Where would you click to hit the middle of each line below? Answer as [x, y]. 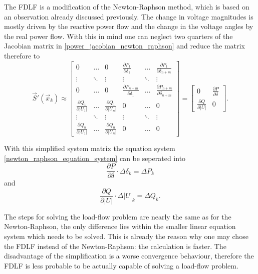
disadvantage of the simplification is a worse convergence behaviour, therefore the [129, 256]
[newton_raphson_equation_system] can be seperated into [95, 158]
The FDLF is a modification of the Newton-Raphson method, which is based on [127, 6]
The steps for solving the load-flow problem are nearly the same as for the [118, 216]
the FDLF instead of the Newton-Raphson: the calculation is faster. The [115, 246]
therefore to [22, 55]
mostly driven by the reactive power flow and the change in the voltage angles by [129, 26]
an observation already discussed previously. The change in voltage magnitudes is [129, 16]
